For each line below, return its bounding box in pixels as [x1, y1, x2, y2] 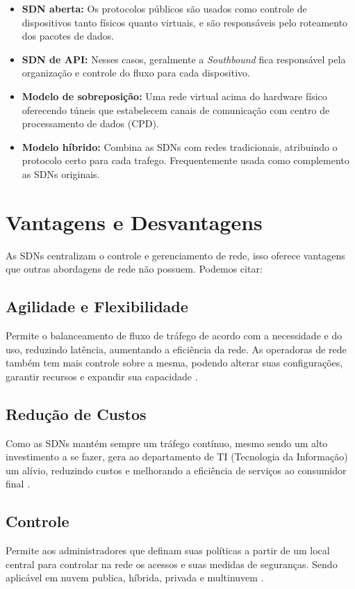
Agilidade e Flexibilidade [6, 296, 188, 317]
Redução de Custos [6, 403, 147, 424]
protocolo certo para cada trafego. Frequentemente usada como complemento [22, 153, 349, 168]
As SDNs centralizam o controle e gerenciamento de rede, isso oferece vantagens [6, 248, 345, 262]
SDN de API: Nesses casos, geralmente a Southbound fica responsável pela [22, 51, 346, 66]
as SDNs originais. [22, 166, 100, 181]
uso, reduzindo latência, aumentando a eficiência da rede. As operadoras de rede [6, 341, 347, 356]
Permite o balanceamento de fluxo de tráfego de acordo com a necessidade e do [6, 328, 342, 343]
